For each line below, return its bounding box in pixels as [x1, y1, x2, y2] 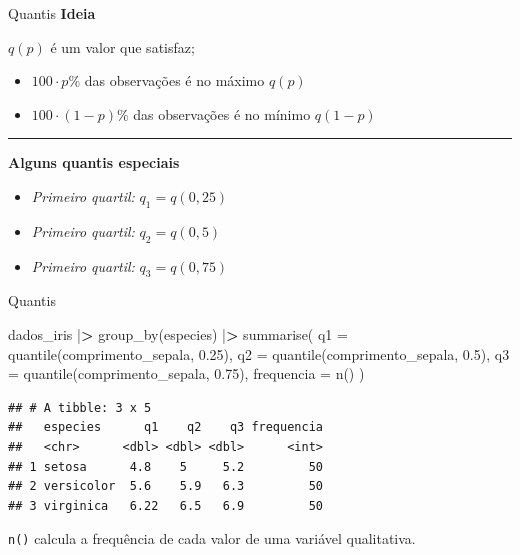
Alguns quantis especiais [8, 152, 180, 173]
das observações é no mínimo [133, 103, 311, 124]
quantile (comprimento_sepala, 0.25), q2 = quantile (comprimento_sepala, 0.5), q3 [8, 343, 510, 364]
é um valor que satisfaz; [50, 36, 195, 57]
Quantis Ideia [8, 3, 96, 23]
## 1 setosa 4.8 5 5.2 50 [8, 459, 323, 474]
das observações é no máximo [84, 70, 265, 91]
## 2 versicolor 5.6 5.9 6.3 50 [8, 479, 323, 494]
